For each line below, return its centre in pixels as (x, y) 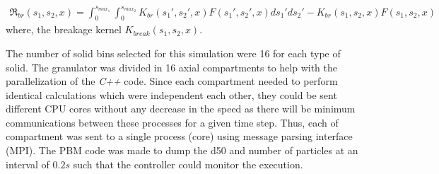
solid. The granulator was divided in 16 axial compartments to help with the (171, 67)
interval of (28, 164)
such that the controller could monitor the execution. (188, 164)
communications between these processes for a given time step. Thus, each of (172, 122)
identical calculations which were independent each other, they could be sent (171, 94)
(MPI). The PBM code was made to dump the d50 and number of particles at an (182, 150)
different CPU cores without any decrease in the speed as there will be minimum (181, 109)
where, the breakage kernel (64, 29)
